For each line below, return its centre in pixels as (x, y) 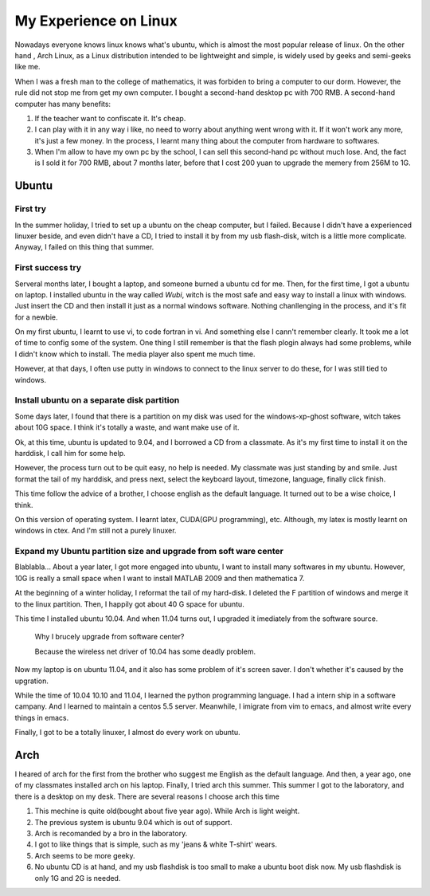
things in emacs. (42, 717)
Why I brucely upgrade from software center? (109, 637)
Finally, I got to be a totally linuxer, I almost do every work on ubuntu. (127, 733)
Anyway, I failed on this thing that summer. (84, 247)
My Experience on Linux (96, 21)
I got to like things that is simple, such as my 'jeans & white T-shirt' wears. (156, 844)
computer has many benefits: (63, 104)
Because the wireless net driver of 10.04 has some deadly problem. (145, 651)
